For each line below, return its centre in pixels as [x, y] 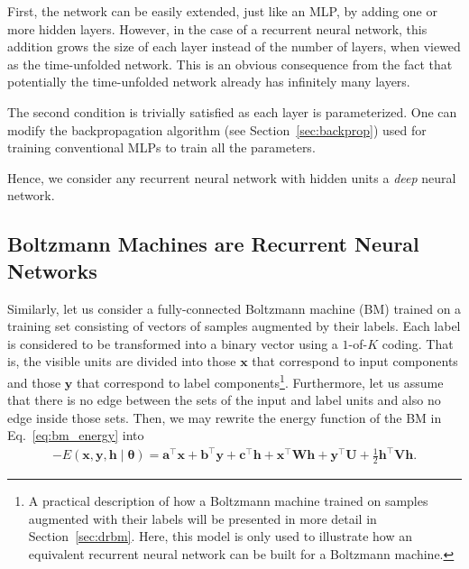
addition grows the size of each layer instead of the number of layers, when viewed [234, 46]
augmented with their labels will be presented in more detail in [202, 518]
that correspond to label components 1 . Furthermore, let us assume [260, 381]
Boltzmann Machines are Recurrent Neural [213, 244]
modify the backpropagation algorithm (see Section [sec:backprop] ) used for [217, 129]
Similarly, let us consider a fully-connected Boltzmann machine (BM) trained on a [234, 308]
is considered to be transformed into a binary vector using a [173, 343]
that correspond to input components [355, 361]
